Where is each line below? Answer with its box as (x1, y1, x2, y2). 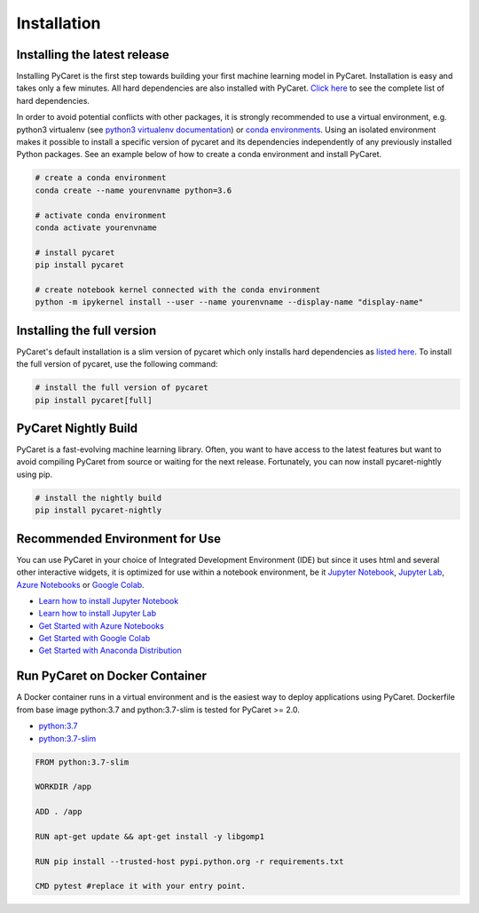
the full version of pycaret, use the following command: (16, 359, 218, 369)
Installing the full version (16, 322, 157, 337)
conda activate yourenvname (35, 222, 157, 233)
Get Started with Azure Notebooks (38, 620, 164, 631)
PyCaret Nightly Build (16, 420, 138, 435)
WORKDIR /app (35, 782, 92, 792)
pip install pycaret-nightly (35, 505, 162, 515)
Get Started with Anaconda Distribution (38, 645, 182, 656)
